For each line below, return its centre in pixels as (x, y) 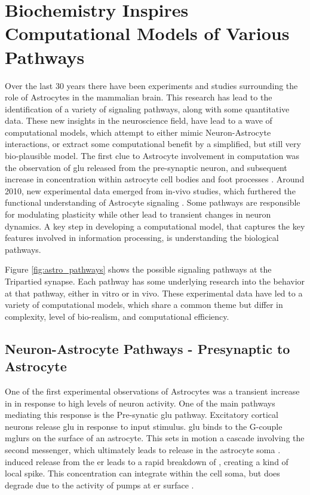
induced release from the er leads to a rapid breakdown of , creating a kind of (147, 461)
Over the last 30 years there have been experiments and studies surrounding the (151, 85)
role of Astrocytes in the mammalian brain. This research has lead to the (139, 97)
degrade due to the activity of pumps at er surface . (99, 485)
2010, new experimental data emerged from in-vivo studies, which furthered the (150, 190)
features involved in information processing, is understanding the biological (142, 238)
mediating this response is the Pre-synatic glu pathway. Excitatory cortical (142, 415)
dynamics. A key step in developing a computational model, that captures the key (155, 226)
